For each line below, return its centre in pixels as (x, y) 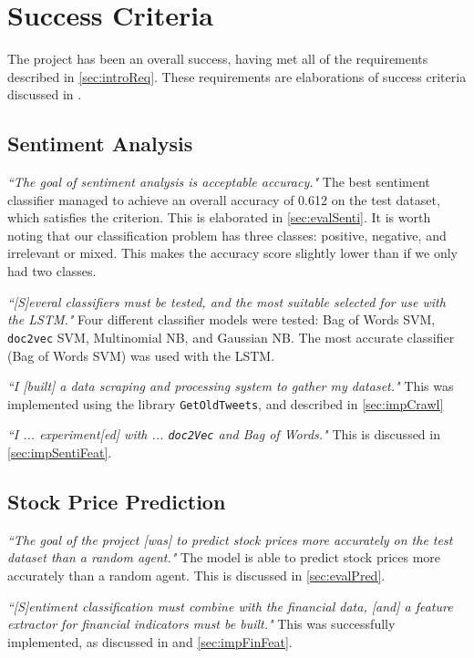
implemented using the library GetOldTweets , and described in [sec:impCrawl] (226, 403)
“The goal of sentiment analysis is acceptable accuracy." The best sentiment (219, 182)
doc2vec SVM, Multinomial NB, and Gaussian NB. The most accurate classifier (231, 337)
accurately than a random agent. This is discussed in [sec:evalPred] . (196, 575)
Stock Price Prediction (117, 501)
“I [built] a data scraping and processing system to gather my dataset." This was (231, 386)
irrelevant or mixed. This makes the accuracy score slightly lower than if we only (232, 253)
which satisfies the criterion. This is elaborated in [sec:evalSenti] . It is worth (219, 217)
